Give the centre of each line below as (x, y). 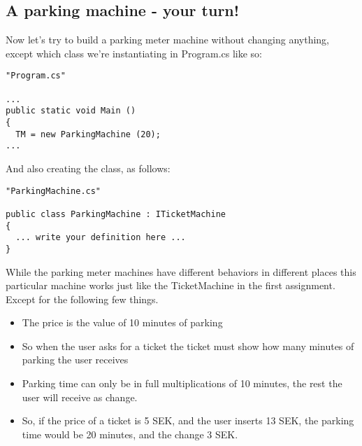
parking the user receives (75, 360)
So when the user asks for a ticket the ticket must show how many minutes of (188, 346)
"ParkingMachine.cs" (53, 191)
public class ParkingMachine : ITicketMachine (116, 214)
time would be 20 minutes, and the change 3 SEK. (130, 434)
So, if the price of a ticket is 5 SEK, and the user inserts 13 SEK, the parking (188, 420)
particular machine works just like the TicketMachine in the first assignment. (171, 285)
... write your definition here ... (101, 238)
